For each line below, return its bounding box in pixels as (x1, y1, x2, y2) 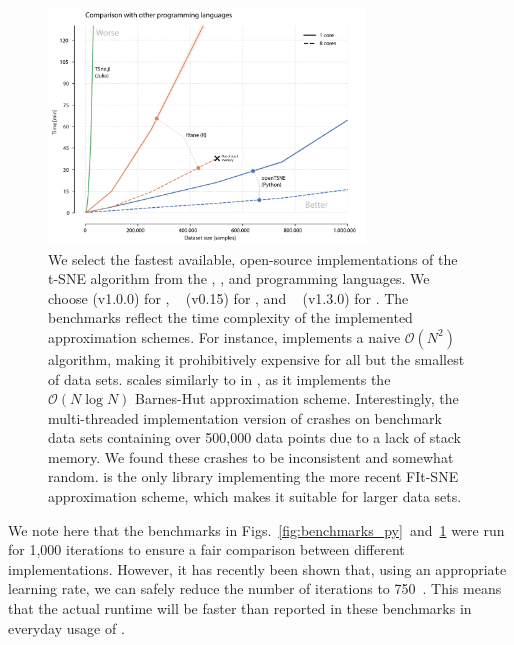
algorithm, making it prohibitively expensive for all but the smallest (48, 348, 465, 369)
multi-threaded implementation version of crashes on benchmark (48, 407, 442, 428)
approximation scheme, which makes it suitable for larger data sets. (48, 486, 462, 507)
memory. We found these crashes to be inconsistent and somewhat (48, 446, 454, 467)
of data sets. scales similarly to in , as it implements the (48, 368, 391, 389)
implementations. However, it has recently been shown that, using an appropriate (8, 558, 507, 579)
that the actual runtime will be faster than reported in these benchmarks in (8, 598, 472, 619)
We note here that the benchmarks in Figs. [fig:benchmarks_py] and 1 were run (8, 519, 505, 540)
